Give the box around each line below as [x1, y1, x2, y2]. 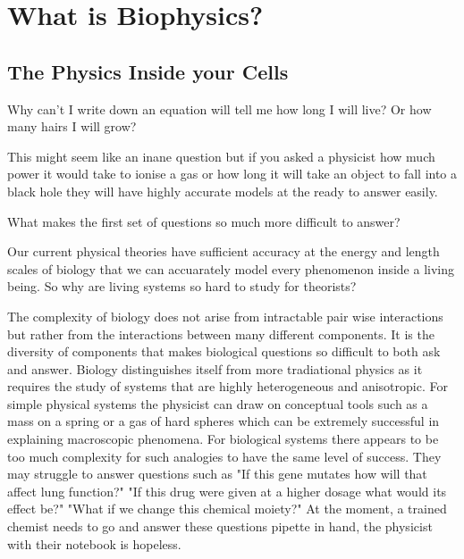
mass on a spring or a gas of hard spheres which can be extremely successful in [7, 412, 440, 430]
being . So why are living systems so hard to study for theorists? [7, 277, 357, 296]
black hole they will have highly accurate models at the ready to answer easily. [7, 181, 438, 200]
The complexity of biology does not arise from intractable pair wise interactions [7, 306, 443, 325]
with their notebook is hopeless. [7, 534, 181, 553]
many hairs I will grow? [7, 117, 137, 136]
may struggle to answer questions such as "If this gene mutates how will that [7, 464, 427, 483]
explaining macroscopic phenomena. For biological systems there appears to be [7, 430, 439, 448]
